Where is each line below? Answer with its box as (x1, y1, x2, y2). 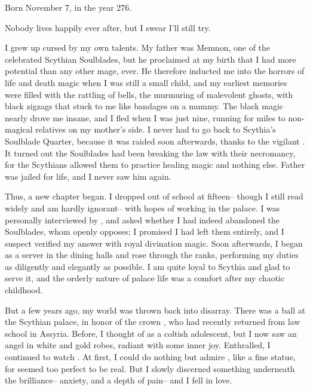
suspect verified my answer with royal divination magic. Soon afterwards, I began (5, 237, 303, 249)
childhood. (5, 284, 43, 296)
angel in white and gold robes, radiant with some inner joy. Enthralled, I (5, 339, 271, 351)
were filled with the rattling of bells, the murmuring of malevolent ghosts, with (5, 88, 293, 100)
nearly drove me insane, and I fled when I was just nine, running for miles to (5, 111, 286, 124)
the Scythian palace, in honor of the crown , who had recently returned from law (5, 315, 300, 328)
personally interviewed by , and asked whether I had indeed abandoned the (5, 213, 280, 226)
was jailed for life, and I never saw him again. (5, 170, 171, 182)
